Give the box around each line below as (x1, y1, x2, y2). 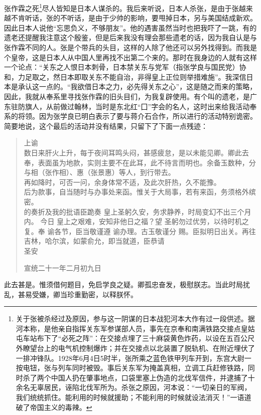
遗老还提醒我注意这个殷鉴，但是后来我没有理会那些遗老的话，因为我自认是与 (4, 32, 257, 43)
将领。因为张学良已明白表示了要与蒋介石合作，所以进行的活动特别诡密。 (18, 111, 257, 121)
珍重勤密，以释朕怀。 (67, 289, 138, 299)
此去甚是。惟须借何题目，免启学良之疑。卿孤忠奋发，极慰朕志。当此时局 (4, 279, 243, 290)
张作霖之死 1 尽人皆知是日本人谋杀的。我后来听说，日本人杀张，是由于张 (4, 2, 239, 13)
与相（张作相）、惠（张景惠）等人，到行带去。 (24, 167, 175, 177)
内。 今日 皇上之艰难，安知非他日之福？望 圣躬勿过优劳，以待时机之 (24, 216, 249, 227)
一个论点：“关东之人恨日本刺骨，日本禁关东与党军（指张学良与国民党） (4, 62, 239, 72)
